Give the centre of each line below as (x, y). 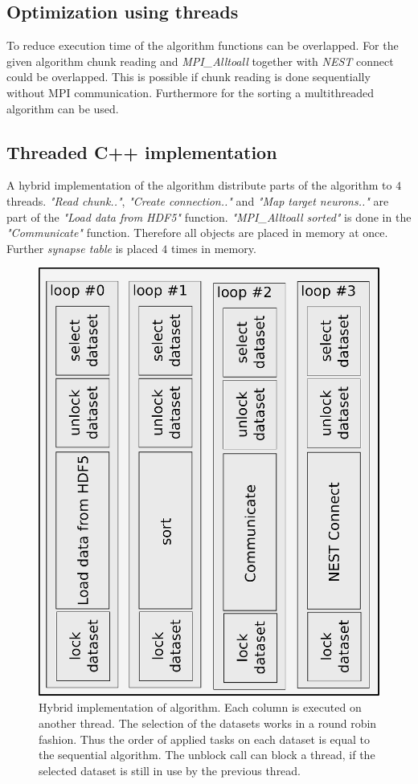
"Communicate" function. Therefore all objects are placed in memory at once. (197, 233)
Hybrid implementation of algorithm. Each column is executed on (200, 707)
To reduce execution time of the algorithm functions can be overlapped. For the (203, 45)
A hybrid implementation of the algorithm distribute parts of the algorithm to (199, 185)
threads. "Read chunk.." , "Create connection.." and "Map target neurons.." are (198, 200)
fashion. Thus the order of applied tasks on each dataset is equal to (204, 739)
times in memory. (213, 248)
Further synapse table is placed (82, 248)
